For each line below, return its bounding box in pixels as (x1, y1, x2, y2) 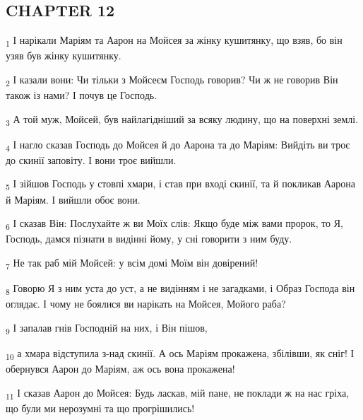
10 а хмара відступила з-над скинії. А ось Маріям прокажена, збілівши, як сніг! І (6, 345, 355, 362)
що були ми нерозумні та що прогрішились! (6, 400, 195, 415)
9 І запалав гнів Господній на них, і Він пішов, (6, 320, 208, 337)
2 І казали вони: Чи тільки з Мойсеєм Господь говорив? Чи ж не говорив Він (6, 71, 338, 88)
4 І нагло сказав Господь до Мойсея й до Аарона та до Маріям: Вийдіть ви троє (6, 136, 350, 153)
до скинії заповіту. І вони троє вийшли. (6, 152, 177, 167)
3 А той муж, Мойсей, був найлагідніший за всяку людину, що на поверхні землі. (6, 111, 359, 128)
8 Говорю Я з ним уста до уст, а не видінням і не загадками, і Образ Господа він (6, 281, 355, 297)
